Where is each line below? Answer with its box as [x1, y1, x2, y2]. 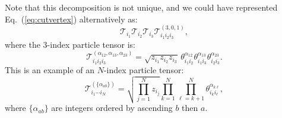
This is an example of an [5, 64, 95, 76]
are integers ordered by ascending [51, 101, 173, 114]
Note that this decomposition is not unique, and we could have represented [5, 1, 278, 13]
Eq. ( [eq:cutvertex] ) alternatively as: [5, 12, 138, 25]
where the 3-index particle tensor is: [5, 38, 135, 50]
